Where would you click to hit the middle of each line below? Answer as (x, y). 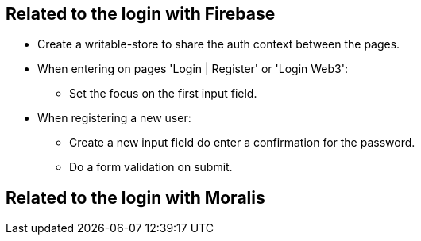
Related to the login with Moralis (135, 197)
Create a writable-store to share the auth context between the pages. (219, 44)
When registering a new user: (114, 118)
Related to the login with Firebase (141, 14)
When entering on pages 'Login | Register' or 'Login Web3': (193, 69)
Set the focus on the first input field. (163, 94)
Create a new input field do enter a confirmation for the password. (242, 143)
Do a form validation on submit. (151, 167)
